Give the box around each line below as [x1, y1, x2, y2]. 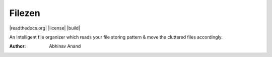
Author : [9, 43, 26, 49]
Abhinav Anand [49, 43, 81, 49]
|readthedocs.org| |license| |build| [9, 25, 81, 31]
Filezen [9, 7, 40, 18]
